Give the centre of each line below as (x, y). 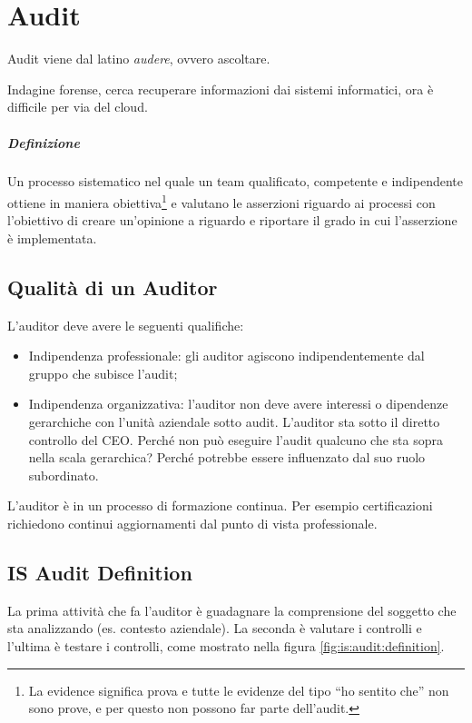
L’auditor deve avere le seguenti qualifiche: (126, 325)
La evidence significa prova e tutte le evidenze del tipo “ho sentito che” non (239, 690)
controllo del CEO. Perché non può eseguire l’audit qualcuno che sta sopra (236, 439)
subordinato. (64, 475)
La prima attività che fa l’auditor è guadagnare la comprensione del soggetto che (232, 610)
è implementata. (52, 238)
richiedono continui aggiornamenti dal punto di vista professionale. (192, 524)
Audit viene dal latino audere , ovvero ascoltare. (139, 59)
